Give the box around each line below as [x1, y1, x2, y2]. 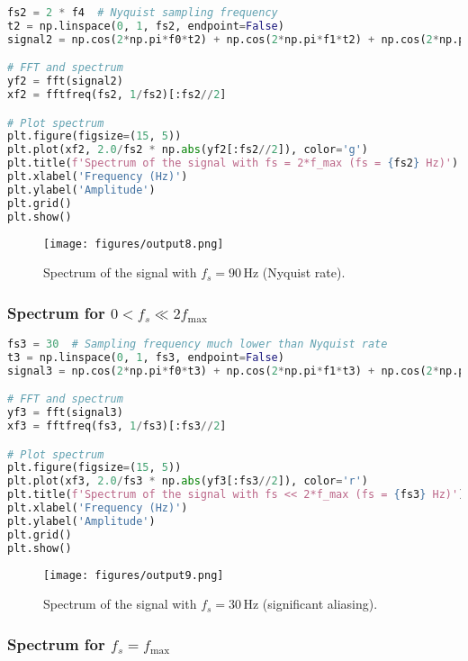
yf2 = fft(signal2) [7, 75, 123, 88]
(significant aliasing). [262, 594, 378, 613]
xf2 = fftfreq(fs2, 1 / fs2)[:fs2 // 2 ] [7, 88, 227, 102]
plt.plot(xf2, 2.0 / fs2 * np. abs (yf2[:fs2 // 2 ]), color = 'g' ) [7, 143, 369, 157]
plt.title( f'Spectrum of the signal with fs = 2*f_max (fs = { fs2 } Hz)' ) [7, 157, 459, 170]
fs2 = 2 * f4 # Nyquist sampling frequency [7, 6, 278, 19]
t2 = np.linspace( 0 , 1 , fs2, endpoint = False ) [7, 19, 284, 32]
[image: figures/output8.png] [43, 237, 224, 250]
